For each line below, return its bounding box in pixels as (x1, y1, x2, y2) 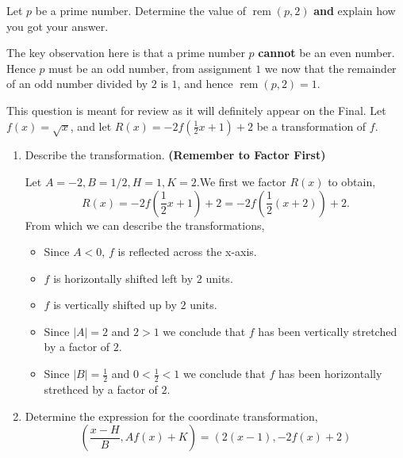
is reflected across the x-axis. (117, 243, 257, 260)
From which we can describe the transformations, (25, 216, 265, 233)
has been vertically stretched (258, 323, 397, 339)
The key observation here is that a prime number (6, 44, 245, 61)
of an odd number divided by (6, 75, 148, 92)
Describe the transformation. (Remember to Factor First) (25, 147, 326, 163)
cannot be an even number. (258, 44, 395, 61)
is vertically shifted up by (53, 296, 177, 313)
